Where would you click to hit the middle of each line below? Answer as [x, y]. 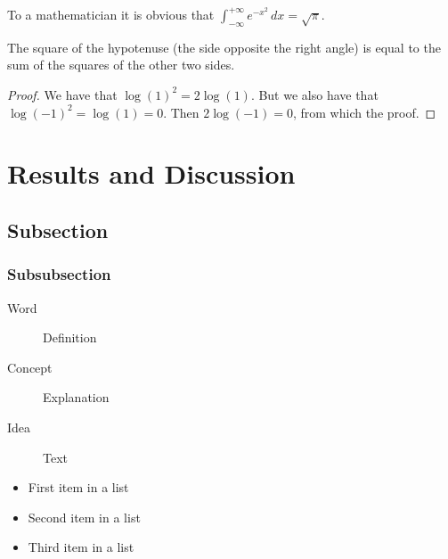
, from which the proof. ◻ [364, 112]
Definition [70, 337]
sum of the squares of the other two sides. [121, 65]
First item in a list [78, 487]
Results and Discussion [151, 173]
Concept [30, 367]
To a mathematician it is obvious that [111, 14]
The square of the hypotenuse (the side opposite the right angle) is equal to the [224, 47]
